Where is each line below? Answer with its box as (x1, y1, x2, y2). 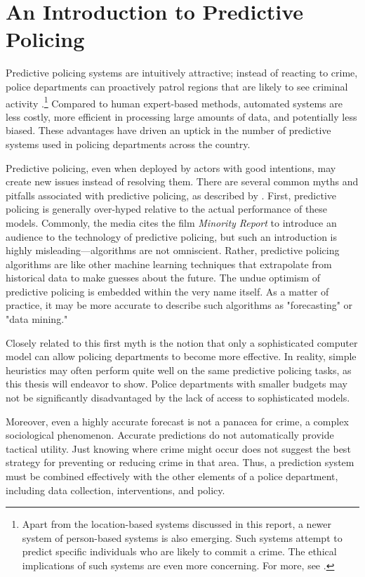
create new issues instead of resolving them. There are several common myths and (6, 174, 359, 189)
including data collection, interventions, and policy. (6, 482, 225, 497)
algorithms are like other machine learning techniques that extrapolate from (6, 256, 332, 271)
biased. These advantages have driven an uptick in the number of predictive (6, 123, 331, 138)
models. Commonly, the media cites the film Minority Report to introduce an (6, 215, 337, 230)
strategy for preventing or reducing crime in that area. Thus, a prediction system (6, 455, 354, 470)
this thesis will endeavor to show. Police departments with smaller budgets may (6, 376, 347, 391)
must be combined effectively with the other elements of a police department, (6, 469, 338, 483)
